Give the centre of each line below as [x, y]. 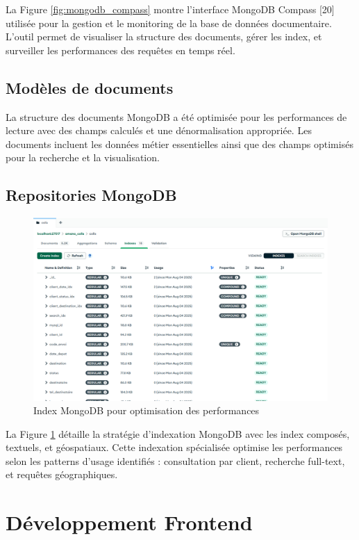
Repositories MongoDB [91, 195]
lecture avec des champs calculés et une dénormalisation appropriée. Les [159, 130]
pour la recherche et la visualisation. [83, 157]
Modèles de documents [90, 87]
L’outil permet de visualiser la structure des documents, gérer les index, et [164, 36]
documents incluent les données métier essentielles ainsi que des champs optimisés [179, 144]
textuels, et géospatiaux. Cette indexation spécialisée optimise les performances [174, 447]
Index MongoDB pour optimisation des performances [147, 410]
